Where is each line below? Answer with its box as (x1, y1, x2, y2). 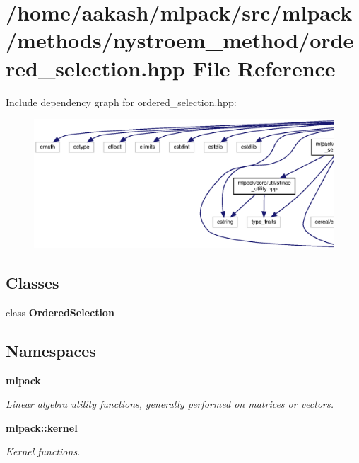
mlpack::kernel (6, 420, 78, 435)
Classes (6, 272, 59, 294)
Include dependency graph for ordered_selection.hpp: (6, 94, 237, 109)
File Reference (192, 53, 336, 82)
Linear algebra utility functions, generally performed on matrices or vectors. (6, 396, 334, 411)
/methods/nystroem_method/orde (6, 25, 354, 55)
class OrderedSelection (6, 304, 114, 319)
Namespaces (6, 339, 96, 361)
